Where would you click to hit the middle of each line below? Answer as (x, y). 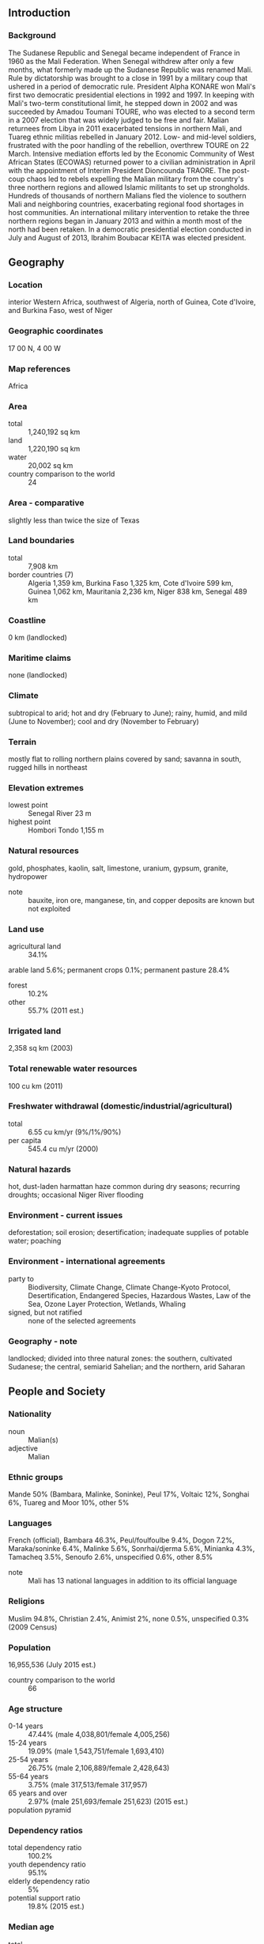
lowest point (28, 805)
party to (21, 1278)
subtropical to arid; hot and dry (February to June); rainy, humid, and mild (128, 713)
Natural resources (43, 851)
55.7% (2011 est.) (56, 1010)
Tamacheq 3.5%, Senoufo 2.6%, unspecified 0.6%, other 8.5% (111, 1557)
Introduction (40, 13)
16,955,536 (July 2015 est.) (52, 1664)
